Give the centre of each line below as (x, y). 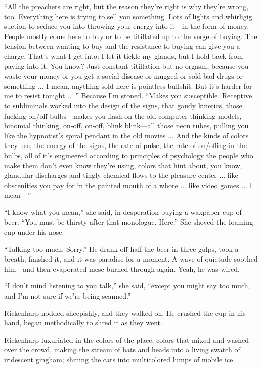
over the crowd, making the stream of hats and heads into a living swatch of (122, 349)
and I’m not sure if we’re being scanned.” (68, 296)
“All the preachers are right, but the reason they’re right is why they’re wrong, (126, 6)
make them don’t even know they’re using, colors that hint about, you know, (123, 165)
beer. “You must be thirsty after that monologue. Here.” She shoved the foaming (129, 222)
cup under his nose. (34, 232)
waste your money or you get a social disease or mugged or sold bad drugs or (123, 76)
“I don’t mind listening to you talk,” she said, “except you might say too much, (127, 286)
